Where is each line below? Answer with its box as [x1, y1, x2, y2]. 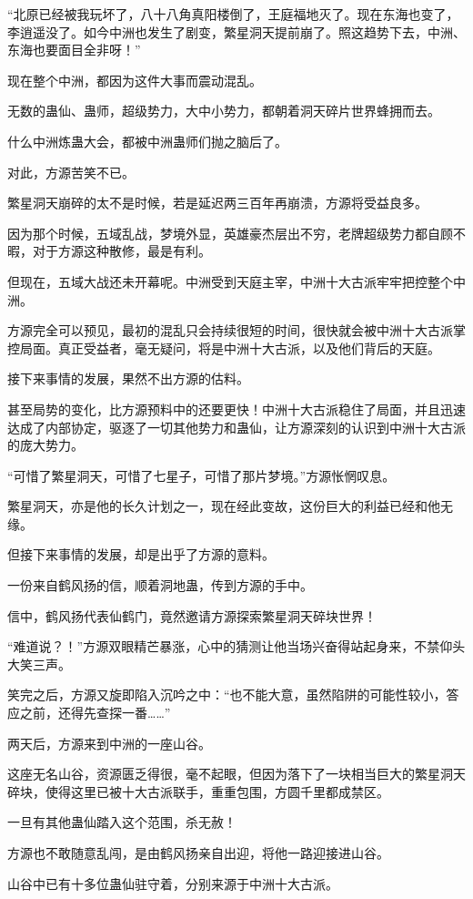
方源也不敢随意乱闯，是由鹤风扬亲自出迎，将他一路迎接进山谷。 [7, 843, 389, 862]
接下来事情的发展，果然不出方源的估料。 [7, 369, 249, 388]
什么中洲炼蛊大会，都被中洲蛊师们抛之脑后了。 [7, 131, 287, 150]
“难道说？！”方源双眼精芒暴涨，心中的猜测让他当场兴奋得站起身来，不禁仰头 [7, 637, 466, 656]
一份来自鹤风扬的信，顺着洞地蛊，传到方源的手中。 [7, 576, 313, 595]
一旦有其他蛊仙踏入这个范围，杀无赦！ [7, 812, 236, 832]
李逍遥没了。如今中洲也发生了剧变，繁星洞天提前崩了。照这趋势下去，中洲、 [7, 22, 466, 41]
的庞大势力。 [7, 435, 84, 455]
